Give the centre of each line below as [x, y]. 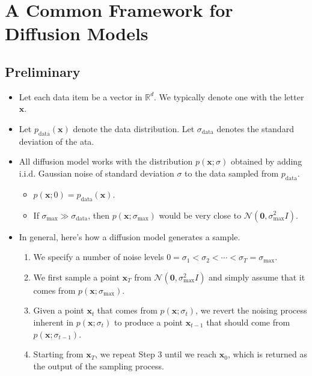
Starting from [58, 354]
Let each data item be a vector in [81, 96]
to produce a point [149, 322]
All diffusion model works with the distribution [106, 161]
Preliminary [43, 71]
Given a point [59, 310]
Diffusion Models [77, 33]
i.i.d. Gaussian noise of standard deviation [96, 173]
